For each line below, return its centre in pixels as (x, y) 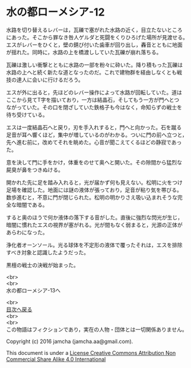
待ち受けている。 (27, 114)
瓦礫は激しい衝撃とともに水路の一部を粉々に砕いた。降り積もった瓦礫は (94, 65)
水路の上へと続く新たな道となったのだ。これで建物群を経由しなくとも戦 (94, 72)
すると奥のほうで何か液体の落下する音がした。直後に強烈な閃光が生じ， (94, 217)
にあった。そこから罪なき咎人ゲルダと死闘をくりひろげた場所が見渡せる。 (97, 37)
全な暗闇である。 (27, 205)
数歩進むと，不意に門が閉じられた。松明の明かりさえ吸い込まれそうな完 (94, 197)
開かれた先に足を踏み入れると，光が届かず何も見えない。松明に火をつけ (94, 182)
